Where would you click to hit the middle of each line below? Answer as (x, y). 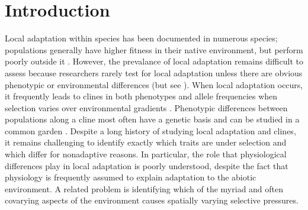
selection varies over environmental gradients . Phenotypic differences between (146, 107)
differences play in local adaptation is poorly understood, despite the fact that (147, 165)
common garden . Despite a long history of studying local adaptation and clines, (150, 130)
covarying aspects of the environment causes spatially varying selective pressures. (152, 200)
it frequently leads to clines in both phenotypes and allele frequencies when (141, 96)
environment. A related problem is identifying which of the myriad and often (144, 188)
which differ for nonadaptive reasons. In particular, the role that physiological (146, 154)
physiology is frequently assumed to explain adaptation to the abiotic (131, 177)
